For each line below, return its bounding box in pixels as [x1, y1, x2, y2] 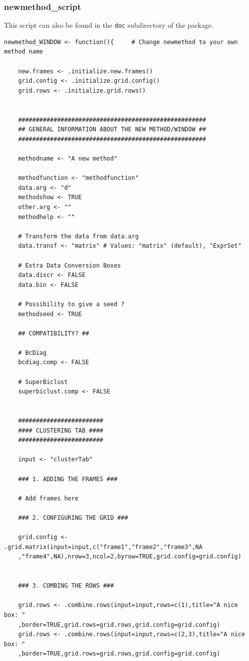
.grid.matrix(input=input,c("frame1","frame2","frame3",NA [4, 543, 202, 551]
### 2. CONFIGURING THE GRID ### [18, 514, 128, 521]
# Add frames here [18, 495, 79, 502]
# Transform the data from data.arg [18, 232, 139, 240]
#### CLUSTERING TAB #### [18, 427, 103, 434]
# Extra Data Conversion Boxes [18, 262, 121, 269]
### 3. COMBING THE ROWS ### [18, 582, 114, 590]
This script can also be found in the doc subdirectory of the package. [4, 20, 213, 30]
